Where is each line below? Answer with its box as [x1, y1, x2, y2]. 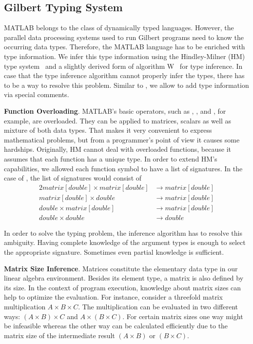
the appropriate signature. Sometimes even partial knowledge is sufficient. [4, 247, 224, 257]
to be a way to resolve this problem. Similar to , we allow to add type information [4, 80, 249, 90]
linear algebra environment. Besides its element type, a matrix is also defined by [4, 273, 244, 283]
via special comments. [4, 89, 69, 100]
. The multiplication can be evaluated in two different [78, 301, 238, 311]
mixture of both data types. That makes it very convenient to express [4, 125, 212, 135]
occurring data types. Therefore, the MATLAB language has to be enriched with [4, 41, 245, 52]
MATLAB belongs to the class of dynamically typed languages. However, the [4, 22, 234, 33]
